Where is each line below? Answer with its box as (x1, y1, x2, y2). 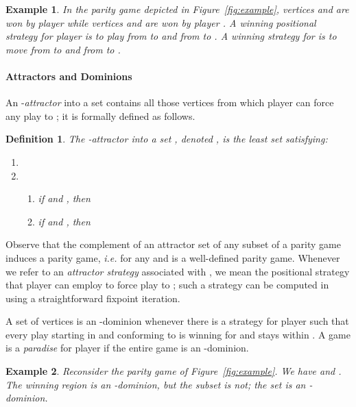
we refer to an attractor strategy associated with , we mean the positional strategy (5, 264, 350, 278)
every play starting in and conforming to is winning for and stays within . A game (5, 327, 351, 341)
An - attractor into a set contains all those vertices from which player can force (5, 95, 334, 110)
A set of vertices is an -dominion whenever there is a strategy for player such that (5, 314, 349, 328)
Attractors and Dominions (5, 69, 132, 83)
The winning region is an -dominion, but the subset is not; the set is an (5, 377, 306, 391)
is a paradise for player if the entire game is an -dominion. (5, 341, 249, 355)
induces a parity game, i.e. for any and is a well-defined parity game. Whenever (5, 250, 340, 264)
